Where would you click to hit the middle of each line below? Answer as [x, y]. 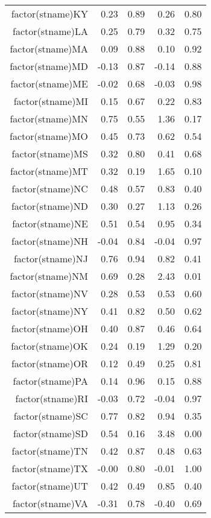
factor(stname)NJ [51, 258]
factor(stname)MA [49, 49]
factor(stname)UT [50, 486]
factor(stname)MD [49, 66]
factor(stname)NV [50, 293]
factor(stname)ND [49, 206]
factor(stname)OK [49, 346]
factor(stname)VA [50, 503]
